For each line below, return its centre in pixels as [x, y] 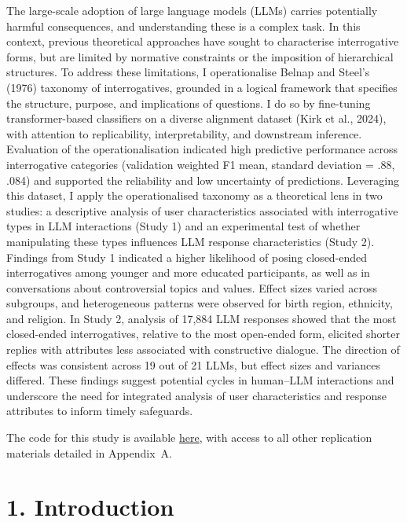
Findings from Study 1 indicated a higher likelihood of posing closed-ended [187, 257]
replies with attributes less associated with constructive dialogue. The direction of [203, 349]
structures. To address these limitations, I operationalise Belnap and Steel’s [188, 72]
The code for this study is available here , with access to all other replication [189, 437]
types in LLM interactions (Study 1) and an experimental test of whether [183, 226]
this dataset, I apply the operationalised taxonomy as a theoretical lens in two [194, 195]
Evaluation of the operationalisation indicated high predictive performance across [202, 149]
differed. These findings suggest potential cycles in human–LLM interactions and [200, 380]
